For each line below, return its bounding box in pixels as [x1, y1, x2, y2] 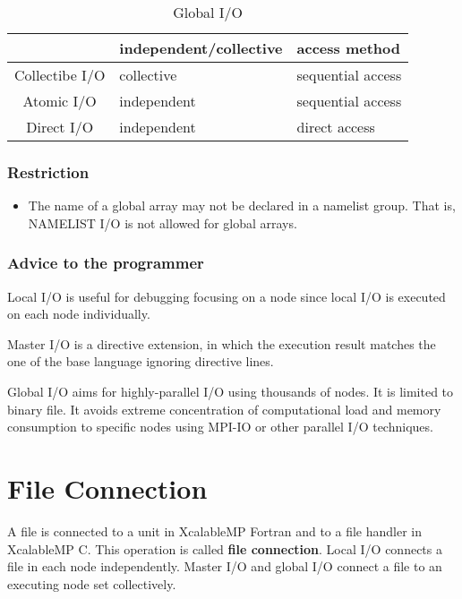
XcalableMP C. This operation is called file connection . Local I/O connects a [7, 539, 442, 558]
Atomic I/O [22, 90, 97, 111]
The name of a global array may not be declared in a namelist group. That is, [28, 196, 456, 215]
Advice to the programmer [7, 252, 204, 274]
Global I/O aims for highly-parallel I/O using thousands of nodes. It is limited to [7, 382, 454, 400]
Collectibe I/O [14, 64, 106, 85]
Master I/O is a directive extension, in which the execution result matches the [7, 334, 436, 353]
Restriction [7, 160, 90, 183]
